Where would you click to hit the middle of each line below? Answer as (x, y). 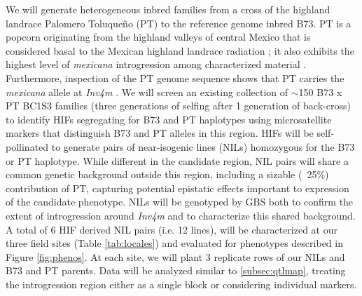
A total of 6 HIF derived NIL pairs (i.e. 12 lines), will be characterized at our (172, 229)
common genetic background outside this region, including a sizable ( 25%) (167, 174)
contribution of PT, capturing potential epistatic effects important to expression (177, 188)
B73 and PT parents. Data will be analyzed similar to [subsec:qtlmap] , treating (176, 270)
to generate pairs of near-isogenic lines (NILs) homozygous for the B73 (203, 146)
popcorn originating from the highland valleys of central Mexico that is (158, 37)
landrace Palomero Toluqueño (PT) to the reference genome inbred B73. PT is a (179, 23)
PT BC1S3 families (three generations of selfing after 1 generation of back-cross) (178, 106)
